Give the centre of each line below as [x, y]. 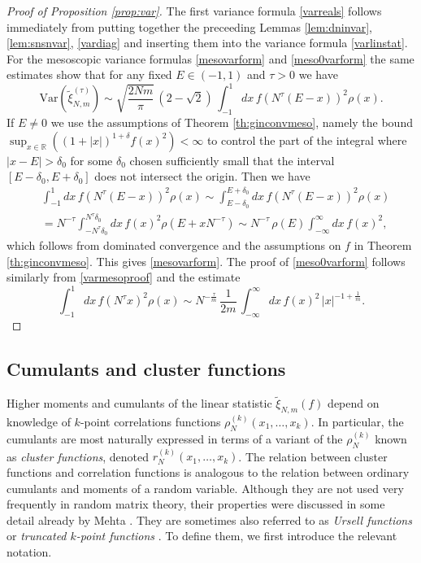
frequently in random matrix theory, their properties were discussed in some [196, 504]
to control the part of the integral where [307, 140]
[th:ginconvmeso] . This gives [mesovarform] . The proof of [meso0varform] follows [206, 261]
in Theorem [383, 245]
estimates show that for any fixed [89, 74]
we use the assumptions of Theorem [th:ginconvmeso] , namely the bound [232, 122]
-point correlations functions [150, 421]
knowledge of [39, 421]
